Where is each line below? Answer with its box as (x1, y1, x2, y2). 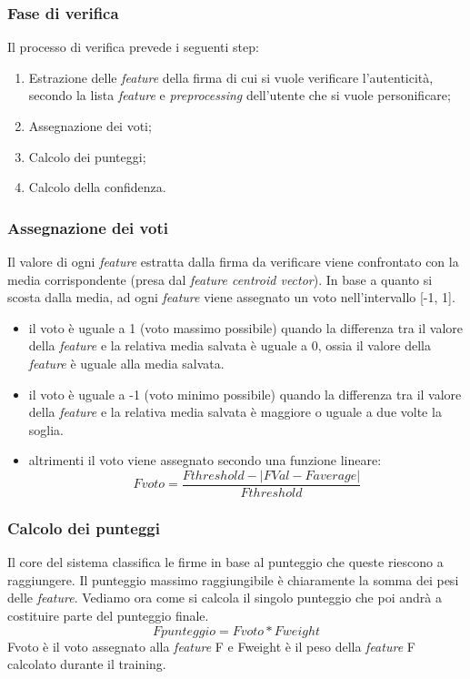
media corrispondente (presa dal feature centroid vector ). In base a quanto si (7, 269, 433, 289)
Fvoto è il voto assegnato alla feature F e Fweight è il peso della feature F (7, 636, 415, 655)
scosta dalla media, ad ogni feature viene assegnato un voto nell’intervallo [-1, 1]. (7, 288, 455, 307)
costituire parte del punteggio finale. (7, 606, 209, 624)
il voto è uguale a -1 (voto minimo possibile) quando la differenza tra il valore (28, 384, 462, 403)
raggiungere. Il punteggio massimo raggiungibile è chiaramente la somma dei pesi (7, 570, 459, 589)
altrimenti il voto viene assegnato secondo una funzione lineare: (28, 451, 382, 470)
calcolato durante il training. (7, 654, 166, 674)
